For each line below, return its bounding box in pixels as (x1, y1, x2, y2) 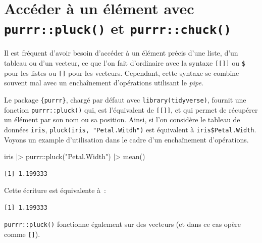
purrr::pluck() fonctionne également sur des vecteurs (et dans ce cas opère (4, 219, 241, 229)
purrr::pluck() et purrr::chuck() (4, 18, 231, 38)
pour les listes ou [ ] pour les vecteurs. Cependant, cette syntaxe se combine (4, 67, 239, 78)
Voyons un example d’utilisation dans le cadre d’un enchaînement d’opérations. (4, 134, 249, 144)
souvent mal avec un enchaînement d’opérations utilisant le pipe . (4, 77, 203, 88)
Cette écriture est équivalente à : (4, 185, 106, 196)
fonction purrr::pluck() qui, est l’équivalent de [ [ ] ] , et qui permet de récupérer (4, 104, 258, 115)
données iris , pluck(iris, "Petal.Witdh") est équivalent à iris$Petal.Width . (4, 124, 256, 134)
